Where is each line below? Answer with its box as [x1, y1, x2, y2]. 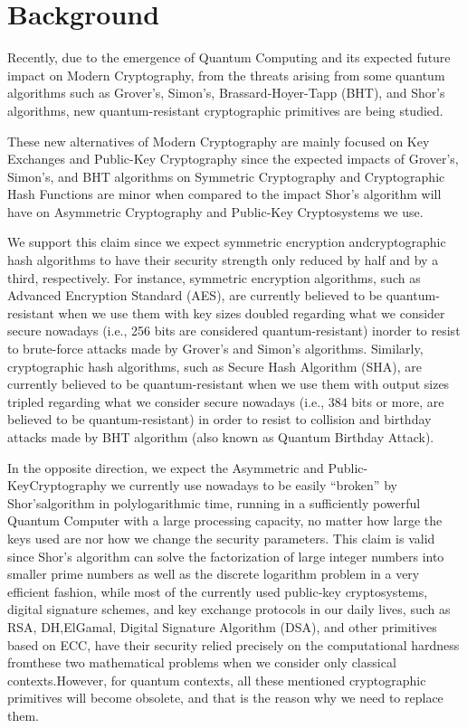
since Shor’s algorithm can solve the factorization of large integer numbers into [7, 546, 444, 565]
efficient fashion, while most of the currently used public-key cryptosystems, [7, 581, 428, 600]
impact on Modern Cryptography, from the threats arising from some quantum [7, 65, 445, 84]
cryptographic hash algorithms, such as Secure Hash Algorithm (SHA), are [7, 356, 422, 375]
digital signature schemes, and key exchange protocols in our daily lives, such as [7, 600, 451, 619]
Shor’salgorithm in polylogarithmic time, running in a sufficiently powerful [7, 493, 421, 512]
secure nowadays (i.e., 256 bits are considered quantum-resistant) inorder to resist [7, 321, 461, 340]
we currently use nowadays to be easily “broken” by [110, 476, 397, 495]
